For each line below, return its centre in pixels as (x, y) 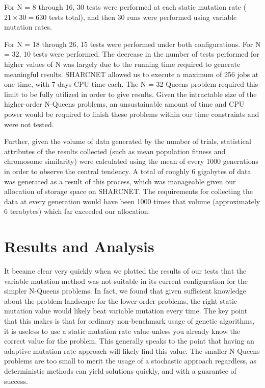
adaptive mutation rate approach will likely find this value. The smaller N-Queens (132, 350)
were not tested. (29, 124)
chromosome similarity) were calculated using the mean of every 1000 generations (131, 161)
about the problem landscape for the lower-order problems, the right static (121, 300)
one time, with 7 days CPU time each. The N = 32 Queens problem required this (131, 84)
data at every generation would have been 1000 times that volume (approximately (132, 201)
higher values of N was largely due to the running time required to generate (122, 64)
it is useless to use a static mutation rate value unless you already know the (122, 331)
